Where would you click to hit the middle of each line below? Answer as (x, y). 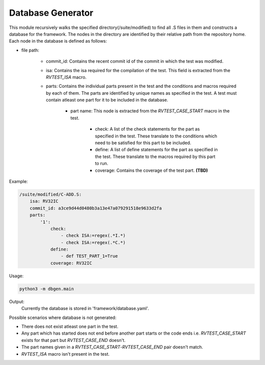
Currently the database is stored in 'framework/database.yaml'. (85, 309)
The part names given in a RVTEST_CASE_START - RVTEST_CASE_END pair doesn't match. (112, 347)
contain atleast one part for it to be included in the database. (107, 100)
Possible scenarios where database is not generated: (63, 317)
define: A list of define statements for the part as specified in (156, 150)
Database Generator (51, 13)
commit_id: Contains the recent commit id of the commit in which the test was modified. (135, 61)
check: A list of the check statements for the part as (147, 129)
